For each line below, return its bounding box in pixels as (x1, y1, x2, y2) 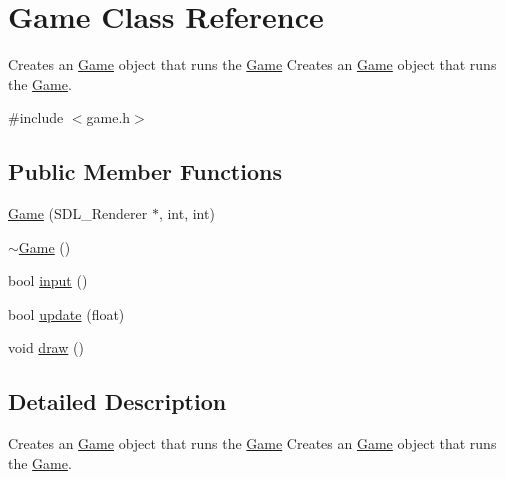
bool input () (8, 270, 88, 291)
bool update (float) (8, 303, 125, 324)
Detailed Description (8, 386, 227, 417)
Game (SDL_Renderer (8, 203, 148, 224)
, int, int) (158, 203, 215, 224)
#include (8, 107, 64, 128)
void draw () (8, 337, 84, 358)
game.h (86, 107, 131, 128)
